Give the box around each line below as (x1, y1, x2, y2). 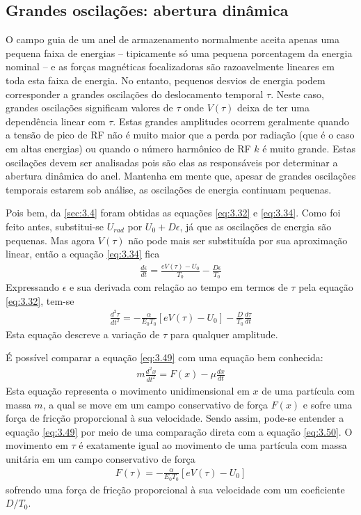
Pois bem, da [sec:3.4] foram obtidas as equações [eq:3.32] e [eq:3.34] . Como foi (6, 205, 341, 220)
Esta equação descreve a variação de (6, 326, 160, 341)
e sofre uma (303, 397, 353, 411)
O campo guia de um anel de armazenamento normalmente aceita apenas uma (6, 32, 339, 47)
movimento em (6, 438, 68, 452)
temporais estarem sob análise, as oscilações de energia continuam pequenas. (6, 182, 332, 196)
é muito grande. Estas (262, 141, 355, 155)
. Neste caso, (271, 86, 324, 101)
